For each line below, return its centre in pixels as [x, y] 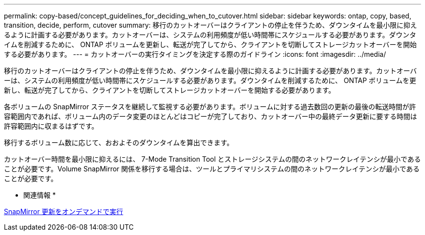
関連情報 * [40, 195]
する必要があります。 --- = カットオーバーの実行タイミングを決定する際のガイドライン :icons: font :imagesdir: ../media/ [195, 54]
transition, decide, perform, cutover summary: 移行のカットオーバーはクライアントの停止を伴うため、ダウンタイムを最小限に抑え [211, 25]
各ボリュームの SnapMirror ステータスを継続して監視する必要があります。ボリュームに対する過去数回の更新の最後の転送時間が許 [210, 107]
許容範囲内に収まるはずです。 [51, 126]
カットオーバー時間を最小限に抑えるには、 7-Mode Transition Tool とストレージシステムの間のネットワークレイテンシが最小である [212, 159]
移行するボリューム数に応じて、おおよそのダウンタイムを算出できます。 [119, 143]
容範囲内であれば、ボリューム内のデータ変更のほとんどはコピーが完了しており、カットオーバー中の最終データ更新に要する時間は [211, 116]
